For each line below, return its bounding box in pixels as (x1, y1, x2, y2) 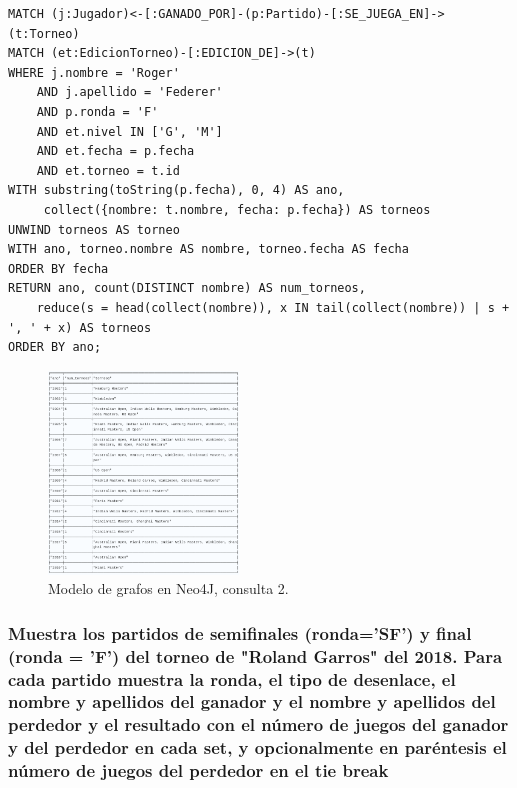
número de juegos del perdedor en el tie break (8, 758, 389, 783)
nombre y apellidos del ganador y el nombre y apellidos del (8, 689, 496, 714)
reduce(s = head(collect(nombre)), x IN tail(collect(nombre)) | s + (36, 300, 510, 315)
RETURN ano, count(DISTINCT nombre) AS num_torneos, (8, 281, 366, 296)
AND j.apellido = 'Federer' (36, 85, 223, 100)
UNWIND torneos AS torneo (8, 222, 180, 237)
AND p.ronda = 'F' (36, 104, 159, 119)
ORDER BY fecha (8, 261, 109, 276)
